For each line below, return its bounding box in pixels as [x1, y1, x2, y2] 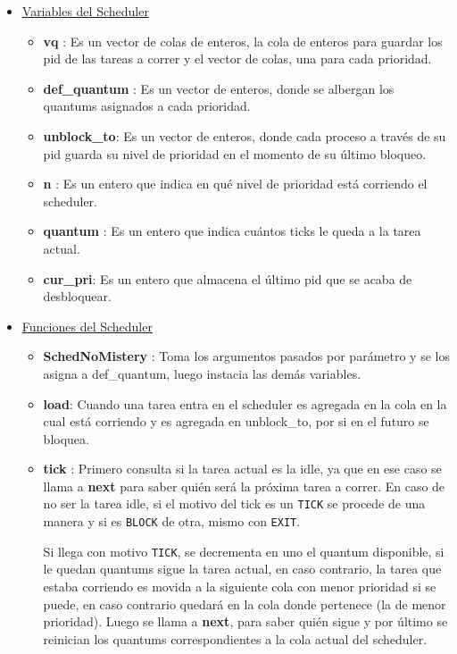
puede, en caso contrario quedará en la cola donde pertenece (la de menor [43, 594, 446, 613]
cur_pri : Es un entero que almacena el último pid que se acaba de [43, 269, 412, 288]
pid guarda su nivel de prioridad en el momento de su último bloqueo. [43, 144, 427, 163]
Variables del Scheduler [21, 2, 149, 20]
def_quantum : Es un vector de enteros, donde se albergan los [43, 79, 395, 97]
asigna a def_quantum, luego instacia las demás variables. [43, 364, 361, 382]
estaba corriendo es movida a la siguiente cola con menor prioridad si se [43, 577, 436, 596]
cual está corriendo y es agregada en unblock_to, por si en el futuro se [43, 412, 429, 431]
